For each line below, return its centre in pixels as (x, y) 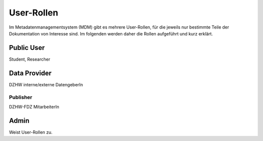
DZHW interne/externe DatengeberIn (46, 84)
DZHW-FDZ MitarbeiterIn (34, 107)
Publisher (21, 97)
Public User (27, 48)
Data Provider (30, 73)
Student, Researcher (30, 59)
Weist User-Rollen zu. (31, 132)
